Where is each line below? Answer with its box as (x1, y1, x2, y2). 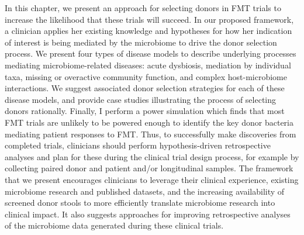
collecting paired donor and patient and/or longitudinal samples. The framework (5, 162, 293, 174)
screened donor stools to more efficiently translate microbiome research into (5, 196, 275, 209)
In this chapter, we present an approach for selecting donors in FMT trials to (5, 2, 281, 13)
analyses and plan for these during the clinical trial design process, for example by (5, 150, 299, 163)
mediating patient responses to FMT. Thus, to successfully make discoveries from (5, 127, 296, 140)
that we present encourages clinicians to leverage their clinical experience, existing (5, 173, 299, 185)
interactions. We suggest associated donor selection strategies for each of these (5, 82, 285, 94)
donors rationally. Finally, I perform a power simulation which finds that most (5, 105, 285, 117)
